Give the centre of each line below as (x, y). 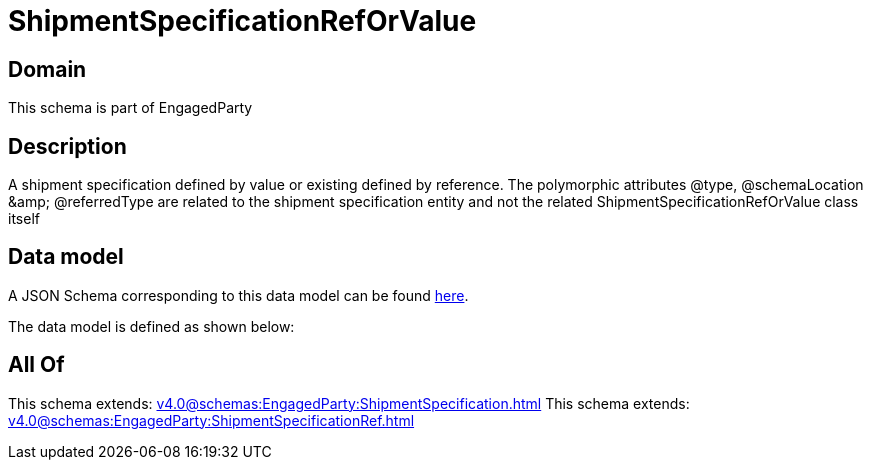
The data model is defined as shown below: (151, 326)
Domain (47, 69)
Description (67, 146)
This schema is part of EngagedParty (130, 108)
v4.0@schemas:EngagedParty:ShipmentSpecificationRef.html (211, 420)
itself (24, 219)
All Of (36, 365)
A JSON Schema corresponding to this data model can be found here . (238, 295)
